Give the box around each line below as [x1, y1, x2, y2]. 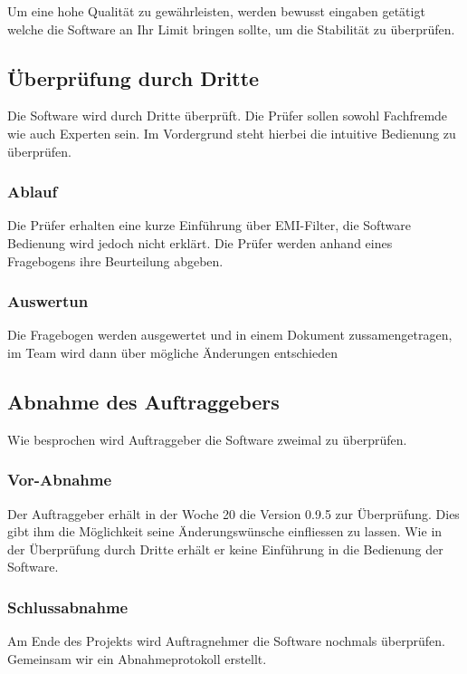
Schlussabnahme [7, 595, 129, 618]
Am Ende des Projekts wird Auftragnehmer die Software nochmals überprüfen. [7, 631, 445, 650]
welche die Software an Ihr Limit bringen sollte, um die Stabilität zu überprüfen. [7, 19, 455, 38]
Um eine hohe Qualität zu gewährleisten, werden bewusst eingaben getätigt [7, 2, 425, 20]
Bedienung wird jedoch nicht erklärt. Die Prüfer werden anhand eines [7, 233, 393, 252]
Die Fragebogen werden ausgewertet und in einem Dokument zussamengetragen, [7, 325, 453, 344]
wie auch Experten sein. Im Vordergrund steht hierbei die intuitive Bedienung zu [7, 123, 456, 142]
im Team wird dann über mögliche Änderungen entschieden [7, 342, 338, 361]
